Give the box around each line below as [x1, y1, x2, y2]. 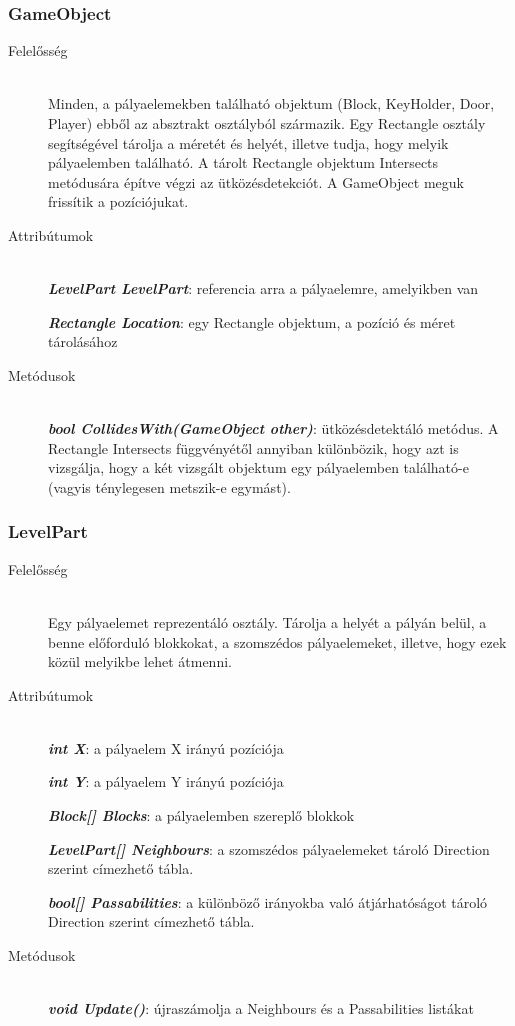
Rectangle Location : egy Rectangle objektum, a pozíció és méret [48, 311, 456, 332]
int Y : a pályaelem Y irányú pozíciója [48, 771, 284, 792]
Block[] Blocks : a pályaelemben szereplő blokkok [48, 805, 355, 826]
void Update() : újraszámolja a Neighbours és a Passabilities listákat [48, 998, 474, 1019]
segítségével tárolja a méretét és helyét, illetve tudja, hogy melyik [48, 132, 449, 153]
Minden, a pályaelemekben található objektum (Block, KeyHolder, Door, [48, 93, 495, 114]
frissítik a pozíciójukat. [48, 191, 189, 212]
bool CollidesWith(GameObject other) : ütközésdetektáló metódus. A [48, 418, 499, 439]
